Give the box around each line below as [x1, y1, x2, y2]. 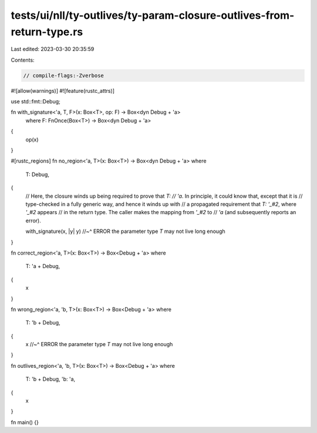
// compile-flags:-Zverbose [23, 72, 104, 79]
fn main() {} [11, 418, 39, 425]
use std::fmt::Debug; [11, 98, 61, 105]
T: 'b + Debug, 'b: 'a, [25, 376, 76, 383]
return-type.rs [11, 25, 83, 38]
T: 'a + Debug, [25, 263, 60, 270]
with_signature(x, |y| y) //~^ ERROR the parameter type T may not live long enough [25, 228, 225, 235]
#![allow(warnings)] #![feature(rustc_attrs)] [11, 87, 114, 94]
